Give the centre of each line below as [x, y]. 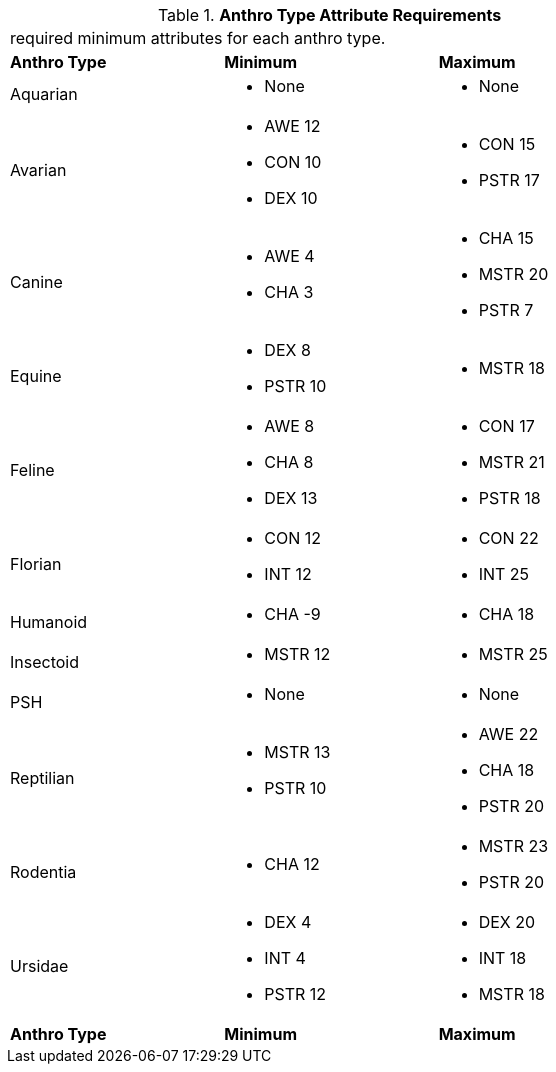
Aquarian [44, 94]
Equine [36, 376]
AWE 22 [508, 734]
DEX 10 [291, 198]
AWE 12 [292, 126]
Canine [36, 282]
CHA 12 [292, 864]
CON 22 [508, 538]
